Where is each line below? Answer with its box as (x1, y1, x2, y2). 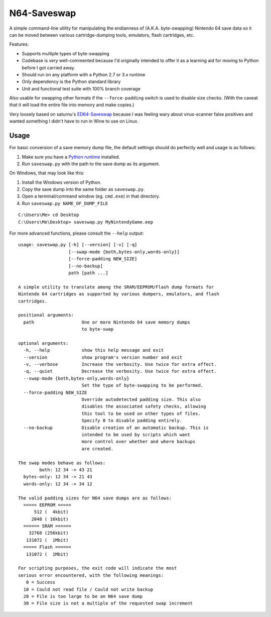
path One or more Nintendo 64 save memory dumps (23, 319, 190, 325)
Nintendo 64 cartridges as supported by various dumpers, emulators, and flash (18, 291, 219, 297)
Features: (9, 41, 29, 47)
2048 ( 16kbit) (31, 516, 69, 522)
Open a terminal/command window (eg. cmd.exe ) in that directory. (22, 193, 160, 199)
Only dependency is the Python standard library (22, 78, 121, 85)
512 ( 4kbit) (34, 509, 69, 515)
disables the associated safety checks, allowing (81, 403, 206, 409)
